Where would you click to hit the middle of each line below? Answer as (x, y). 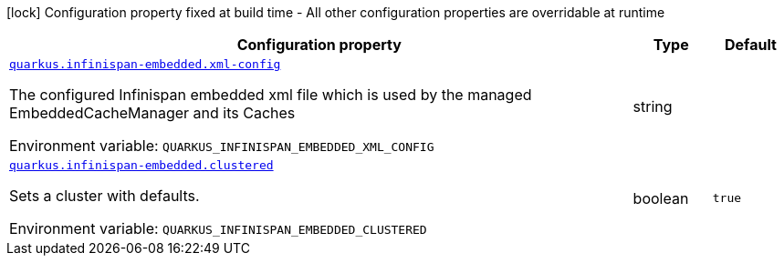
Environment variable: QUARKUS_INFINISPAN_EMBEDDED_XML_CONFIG (222, 146)
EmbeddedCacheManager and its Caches (152, 113)
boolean (661, 198)
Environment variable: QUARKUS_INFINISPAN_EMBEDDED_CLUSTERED (218, 228)
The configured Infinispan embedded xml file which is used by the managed (271, 95)
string (653, 106)
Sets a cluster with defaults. (105, 196)
